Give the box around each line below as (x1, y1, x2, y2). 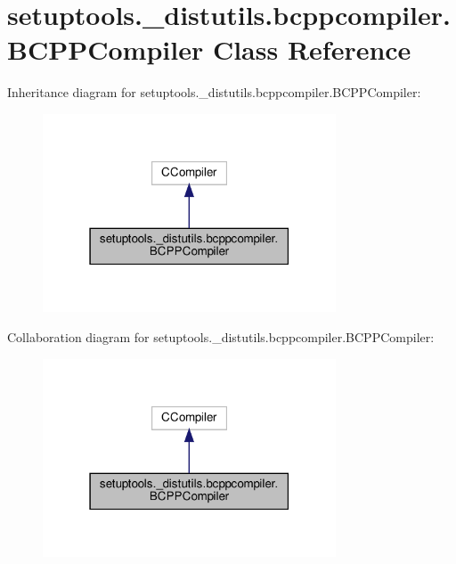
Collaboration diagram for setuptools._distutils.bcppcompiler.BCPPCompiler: (7, 328, 435, 347)
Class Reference (212, 31, 411, 68)
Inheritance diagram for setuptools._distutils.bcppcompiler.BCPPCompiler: (7, 83, 421, 102)
